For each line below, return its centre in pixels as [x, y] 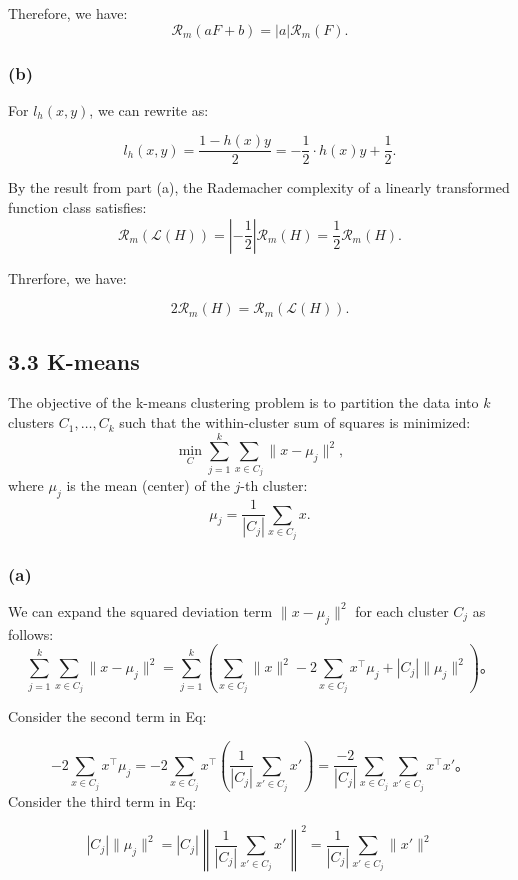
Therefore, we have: [68, 13]
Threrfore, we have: [67, 277]
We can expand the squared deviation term [140, 610]
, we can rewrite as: [149, 109]
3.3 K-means [74, 360]
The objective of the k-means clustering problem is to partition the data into [243, 402]
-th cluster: [274, 485]
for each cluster [402, 610]
